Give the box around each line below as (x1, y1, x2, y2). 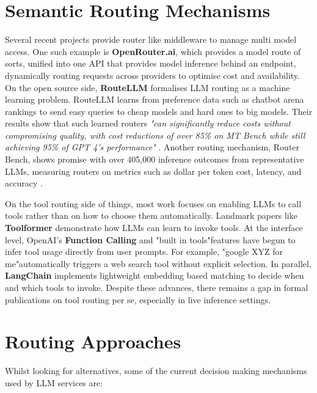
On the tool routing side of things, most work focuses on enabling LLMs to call (5, 197, 302, 210)
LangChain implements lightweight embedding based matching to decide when (5, 269, 304, 282)
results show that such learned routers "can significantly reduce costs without (5, 117, 291, 130)
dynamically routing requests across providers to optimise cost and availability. (5, 68, 300, 81)
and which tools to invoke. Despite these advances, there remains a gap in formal (5, 281, 308, 293)
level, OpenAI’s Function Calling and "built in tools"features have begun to (5, 233, 296, 246)
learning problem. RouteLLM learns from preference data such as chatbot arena (5, 93, 304, 106)
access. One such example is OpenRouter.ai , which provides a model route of (5, 45, 301, 57)
